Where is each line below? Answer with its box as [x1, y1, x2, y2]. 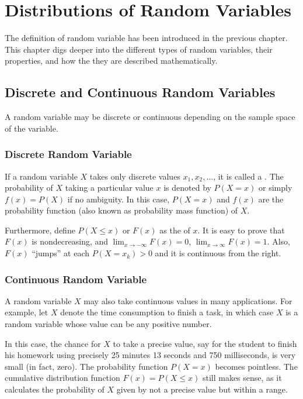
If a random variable [5, 170, 78, 182]
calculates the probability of [5, 383, 105, 395]
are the [258, 192, 284, 205]
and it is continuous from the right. [155, 247, 281, 259]
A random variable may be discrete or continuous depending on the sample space [5, 111, 295, 123]
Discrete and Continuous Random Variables [5, 83, 276, 101]
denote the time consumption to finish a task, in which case [60, 306, 274, 318]
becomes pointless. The [215, 360, 298, 372]
